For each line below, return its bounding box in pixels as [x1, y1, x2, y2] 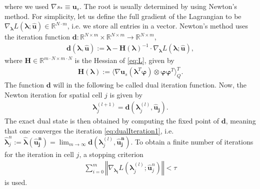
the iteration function [4, 31, 70, 42]
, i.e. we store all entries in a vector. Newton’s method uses [67, 20, 248, 31]
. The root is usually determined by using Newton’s [79, 1, 237, 11]
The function [4, 79, 44, 90]
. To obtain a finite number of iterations [130, 136, 253, 146]
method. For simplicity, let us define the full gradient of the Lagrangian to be [4, 10, 241, 21]
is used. [4, 177, 27, 187]
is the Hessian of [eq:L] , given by [74, 55, 174, 65]
